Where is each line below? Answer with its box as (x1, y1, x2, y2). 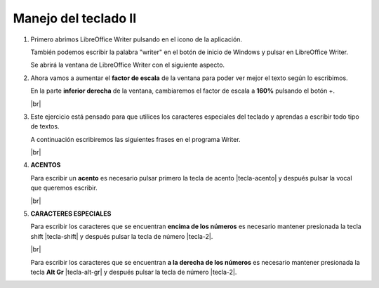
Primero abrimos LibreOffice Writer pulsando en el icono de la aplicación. (30, 35, 242, 44)
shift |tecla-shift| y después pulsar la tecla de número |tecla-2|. (30, 232, 213, 240)
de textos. (30, 122, 60, 131)
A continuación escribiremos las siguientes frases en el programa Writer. (30, 135, 241, 143)
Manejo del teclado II (13, 11, 137, 26)
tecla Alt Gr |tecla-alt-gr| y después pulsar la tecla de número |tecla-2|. (30, 268, 237, 276)
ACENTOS (30, 161, 61, 169)
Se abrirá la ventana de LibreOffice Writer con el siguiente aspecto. (30, 60, 225, 70)
